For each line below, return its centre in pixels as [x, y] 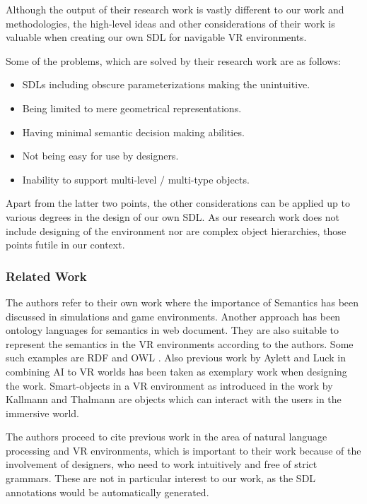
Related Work [46, 276]
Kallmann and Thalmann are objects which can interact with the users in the [174, 399]
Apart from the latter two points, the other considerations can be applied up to [178, 203]
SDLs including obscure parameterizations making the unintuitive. [166, 84]
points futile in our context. [65, 245]
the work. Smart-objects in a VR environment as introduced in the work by [169, 385]
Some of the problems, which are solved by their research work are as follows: [173, 60]
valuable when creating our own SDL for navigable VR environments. [156, 37]
